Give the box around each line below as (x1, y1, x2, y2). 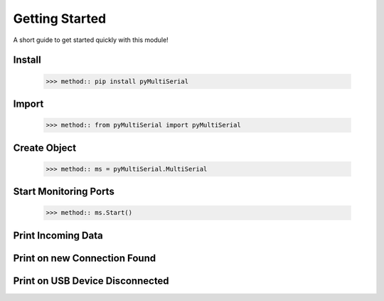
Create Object (13, 142, 77, 154)
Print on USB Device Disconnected (13, 275, 170, 287)
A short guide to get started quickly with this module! (13, 36, 169, 44)
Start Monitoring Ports (13, 186, 115, 198)
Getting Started (13, 11, 107, 26)
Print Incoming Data (13, 229, 103, 241)
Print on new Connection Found (13, 252, 156, 264)
